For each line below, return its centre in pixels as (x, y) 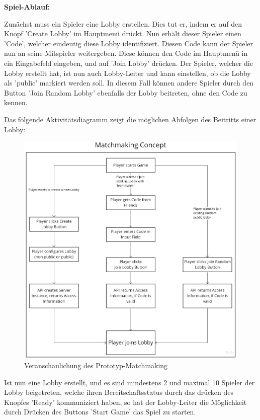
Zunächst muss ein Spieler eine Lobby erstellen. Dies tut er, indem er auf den (123, 23)
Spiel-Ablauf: (27, 7)
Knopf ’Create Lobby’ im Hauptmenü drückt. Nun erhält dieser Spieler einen (123, 33)
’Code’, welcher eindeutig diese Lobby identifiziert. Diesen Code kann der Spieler (128, 43)
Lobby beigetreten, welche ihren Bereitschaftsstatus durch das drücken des (119, 392)
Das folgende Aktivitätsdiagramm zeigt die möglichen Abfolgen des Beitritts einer (130, 119)
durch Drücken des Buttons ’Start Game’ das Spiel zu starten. (100, 412)
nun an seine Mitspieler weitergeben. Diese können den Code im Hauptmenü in (126, 53)
